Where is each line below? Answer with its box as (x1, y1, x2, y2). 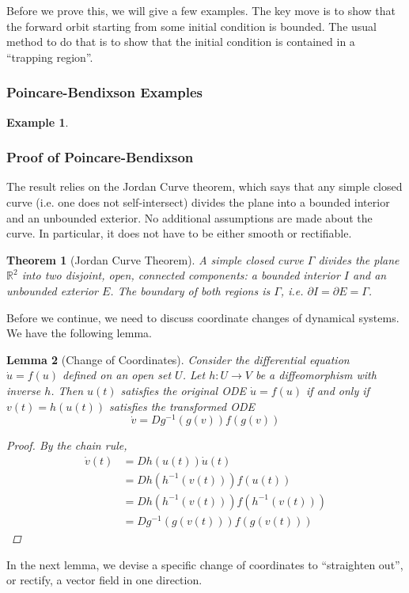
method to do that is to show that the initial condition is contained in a (6, 33, 355, 50)
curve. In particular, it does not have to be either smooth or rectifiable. (6, 225, 352, 241)
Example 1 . (6, 113, 69, 130)
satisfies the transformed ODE (109, 397, 256, 414)
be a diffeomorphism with (255, 367, 377, 383)
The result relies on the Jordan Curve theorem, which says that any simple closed (6, 178, 403, 195)
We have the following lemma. (6, 325, 152, 341)
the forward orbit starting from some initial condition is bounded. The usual (6, 17, 377, 34)
